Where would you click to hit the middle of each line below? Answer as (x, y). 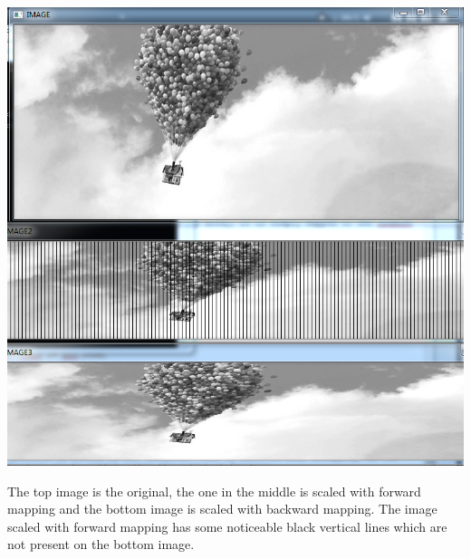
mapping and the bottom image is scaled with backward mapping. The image (222, 509)
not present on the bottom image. (101, 544)
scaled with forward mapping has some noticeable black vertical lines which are (227, 526)
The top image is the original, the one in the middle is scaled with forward (214, 491)
